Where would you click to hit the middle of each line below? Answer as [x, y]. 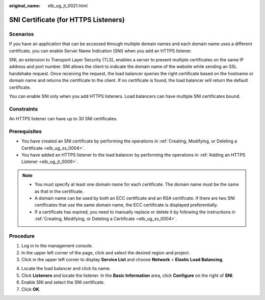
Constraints [24, 109]
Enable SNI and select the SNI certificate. [63, 282]
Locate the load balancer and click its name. [66, 269]
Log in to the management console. [57, 246]
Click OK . [31, 289]
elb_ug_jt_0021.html [68, 6]
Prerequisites [25, 131]
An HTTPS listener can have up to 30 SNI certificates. [63, 119]
